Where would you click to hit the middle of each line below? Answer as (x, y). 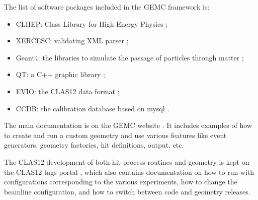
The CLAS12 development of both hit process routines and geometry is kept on (127, 161)
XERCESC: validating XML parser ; (72, 41)
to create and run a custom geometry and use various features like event (115, 135)
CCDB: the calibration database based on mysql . (93, 108)
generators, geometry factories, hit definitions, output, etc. (94, 145)
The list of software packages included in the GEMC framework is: (107, 7)
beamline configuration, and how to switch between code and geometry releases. (127, 191)
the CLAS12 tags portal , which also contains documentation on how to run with (129, 172)
